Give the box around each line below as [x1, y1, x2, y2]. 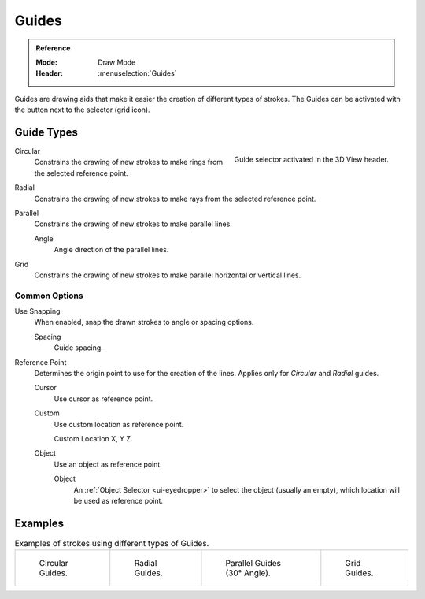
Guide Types [14, 125, 79, 139]
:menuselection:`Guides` [98, 69, 177, 78]
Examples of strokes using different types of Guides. [14, 538, 209, 549]
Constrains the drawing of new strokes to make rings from [34, 158, 224, 167]
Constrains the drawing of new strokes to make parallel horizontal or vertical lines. [34, 270, 301, 280]
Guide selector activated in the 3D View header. [234, 154, 389, 164]
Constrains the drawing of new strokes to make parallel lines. [34, 219, 232, 229]
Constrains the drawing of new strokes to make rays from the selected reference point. [34, 194, 316, 203]
